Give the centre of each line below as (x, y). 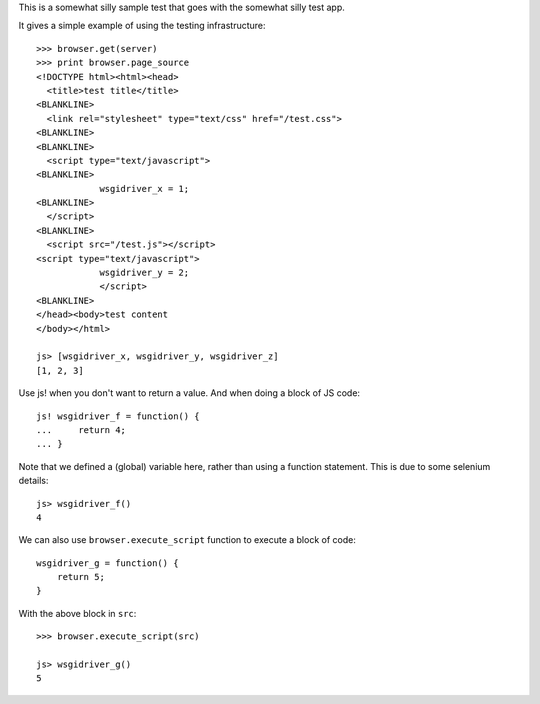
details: (33, 481)
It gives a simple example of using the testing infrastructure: (142, 26)
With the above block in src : (77, 613)
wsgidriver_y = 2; (144, 273)
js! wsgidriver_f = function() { (118, 416)
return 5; (80, 577)
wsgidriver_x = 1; (144, 188)
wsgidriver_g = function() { (107, 563)
